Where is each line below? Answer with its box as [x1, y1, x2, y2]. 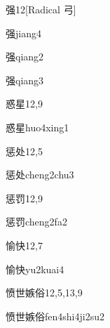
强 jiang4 [6, 25, 41, 40]
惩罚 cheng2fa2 [6, 214, 67, 229]
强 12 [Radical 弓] [6, 2, 76, 16]
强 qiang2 [6, 49, 44, 64]
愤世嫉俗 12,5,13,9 [6, 285, 83, 300]
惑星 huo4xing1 [6, 119, 69, 134]
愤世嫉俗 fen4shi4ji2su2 [6, 308, 104, 323]
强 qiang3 [6, 72, 44, 87]
